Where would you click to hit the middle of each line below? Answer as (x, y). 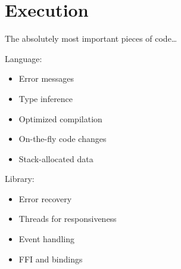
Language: (24, 58)
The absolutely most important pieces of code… (91, 38)
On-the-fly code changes (63, 139)
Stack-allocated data (56, 158)
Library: (20, 179)
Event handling (46, 239)
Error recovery (45, 198)
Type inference (46, 98)
